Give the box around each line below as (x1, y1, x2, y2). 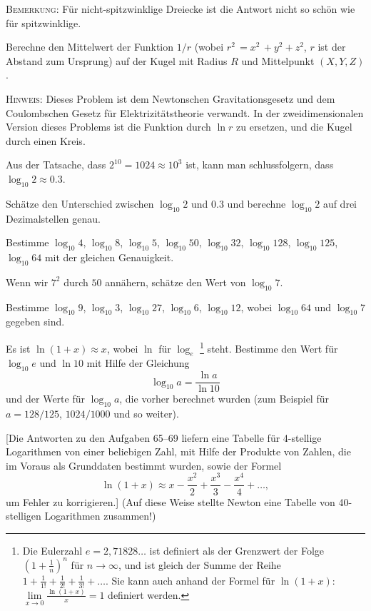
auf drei (322, 196, 357, 211)
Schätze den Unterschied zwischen (6, 196, 154, 211)
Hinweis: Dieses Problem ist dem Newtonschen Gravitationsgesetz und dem (6, 91, 335, 106)
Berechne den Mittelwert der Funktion (6, 39, 174, 54)
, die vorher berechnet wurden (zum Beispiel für (119, 391, 329, 406)
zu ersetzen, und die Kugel (236, 119, 352, 134)
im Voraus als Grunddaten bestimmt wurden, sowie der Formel (6, 458, 282, 473)
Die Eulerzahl (22, 542, 83, 557)
